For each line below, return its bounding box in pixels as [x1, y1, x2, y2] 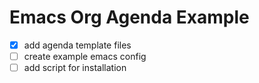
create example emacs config [23, 51, 147, 62]
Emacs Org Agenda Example [9, 6, 250, 29]
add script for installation [23, 62, 127, 74]
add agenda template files [23, 39, 132, 51]
